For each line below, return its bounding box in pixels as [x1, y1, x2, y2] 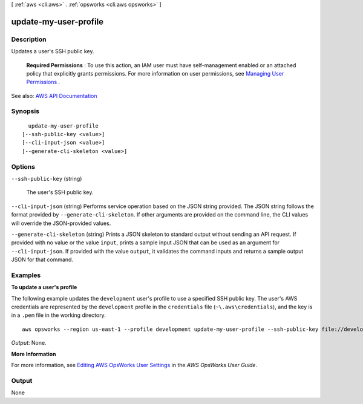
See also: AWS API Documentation [11, 92, 97, 99]
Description [11, 35, 47, 44]
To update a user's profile [11, 284, 77, 291]
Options [11, 162, 36, 171]
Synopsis [11, 107, 39, 116]
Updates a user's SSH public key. [11, 48, 94, 55]
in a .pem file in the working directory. [11, 311, 106, 319]
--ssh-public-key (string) [11, 175, 82, 182]
